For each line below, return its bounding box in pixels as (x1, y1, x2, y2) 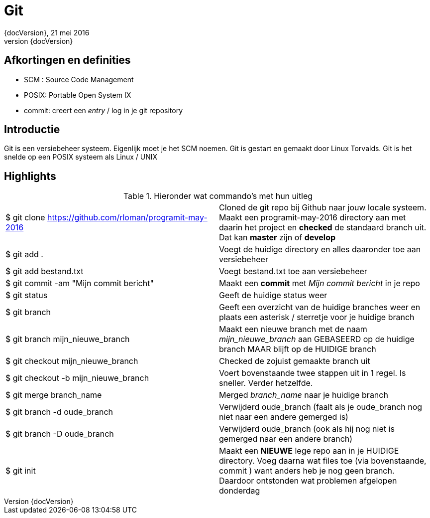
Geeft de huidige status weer (219, 290, 327, 301)
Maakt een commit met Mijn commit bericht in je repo (219, 278, 420, 289)
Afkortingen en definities (4, 54, 131, 67)
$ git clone (5, 212, 45, 223)
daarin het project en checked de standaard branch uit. (219, 222, 427, 233)
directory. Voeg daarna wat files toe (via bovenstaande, (219, 456, 427, 466)
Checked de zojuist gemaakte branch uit (219, 356, 370, 366)
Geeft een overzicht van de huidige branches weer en (219, 302, 421, 313)
